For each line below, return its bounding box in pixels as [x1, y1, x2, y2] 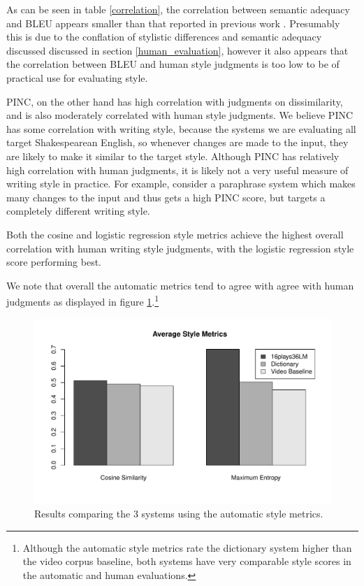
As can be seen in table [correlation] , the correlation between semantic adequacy [6, 2, 350, 16]
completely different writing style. [6, 203, 150, 218]
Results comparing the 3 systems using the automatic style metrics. [34, 506, 323, 521]
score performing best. [6, 255, 101, 269]
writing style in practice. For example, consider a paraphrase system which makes [6, 176, 356, 191]
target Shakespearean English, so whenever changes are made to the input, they [6, 135, 349, 150]
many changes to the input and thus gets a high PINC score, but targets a [6, 190, 326, 204]
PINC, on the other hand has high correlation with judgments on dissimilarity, [6, 94, 343, 108]
